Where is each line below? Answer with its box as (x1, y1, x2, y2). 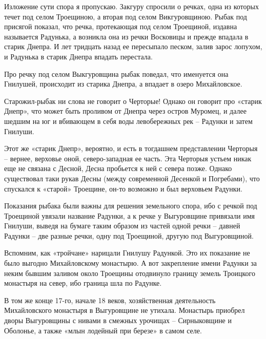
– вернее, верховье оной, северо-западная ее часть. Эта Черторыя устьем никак (4, 153, 252, 163)
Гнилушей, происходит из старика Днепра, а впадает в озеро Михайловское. (4, 78, 242, 89)
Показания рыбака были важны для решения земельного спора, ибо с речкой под (4, 200, 257, 211)
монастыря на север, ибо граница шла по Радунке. (4, 278, 162, 288)
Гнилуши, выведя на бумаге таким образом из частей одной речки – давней (4, 220, 240, 231)
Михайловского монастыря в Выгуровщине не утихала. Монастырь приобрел (4, 305, 245, 315)
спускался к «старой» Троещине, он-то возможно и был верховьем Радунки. (4, 183, 242, 194)
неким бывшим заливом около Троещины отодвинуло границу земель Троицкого (4, 267, 255, 278)
